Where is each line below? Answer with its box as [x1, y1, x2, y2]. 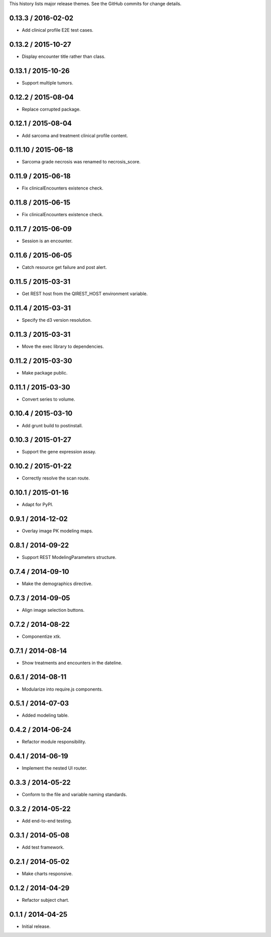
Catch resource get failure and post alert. [22, 264, 107, 270]
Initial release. [22, 923, 51, 929]
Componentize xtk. [22, 633, 61, 639]
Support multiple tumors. [22, 79, 74, 85]
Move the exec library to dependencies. [22, 343, 104, 349]
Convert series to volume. [22, 396, 75, 402]
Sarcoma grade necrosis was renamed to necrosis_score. [22, 159, 141, 165]
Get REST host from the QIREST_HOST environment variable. [22, 291, 148, 297]
